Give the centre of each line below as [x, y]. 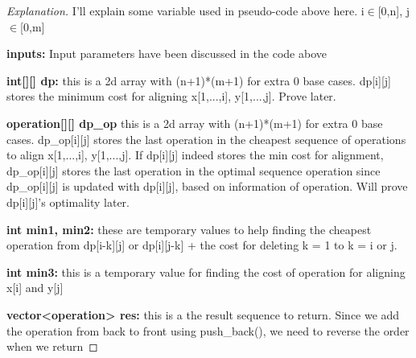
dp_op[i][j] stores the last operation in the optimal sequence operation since [194, 170]
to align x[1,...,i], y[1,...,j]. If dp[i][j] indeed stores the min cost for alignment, [195, 155]
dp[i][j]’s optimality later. [68, 202]
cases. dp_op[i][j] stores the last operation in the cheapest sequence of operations [206, 139]
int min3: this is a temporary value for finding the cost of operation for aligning [206, 272]
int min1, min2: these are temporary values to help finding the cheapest [189, 229]
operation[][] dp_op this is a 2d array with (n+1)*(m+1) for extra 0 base [195, 123]
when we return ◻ [52, 346]
